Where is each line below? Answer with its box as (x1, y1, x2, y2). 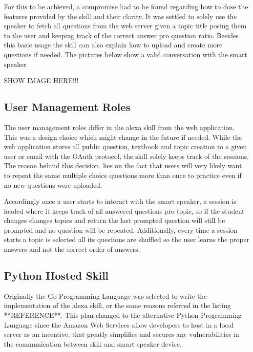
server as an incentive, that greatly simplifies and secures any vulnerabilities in (4, 329, 239, 339)
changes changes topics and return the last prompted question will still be (4, 215, 225, 225)
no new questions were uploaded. (4, 179, 102, 190)
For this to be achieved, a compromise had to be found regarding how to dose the (4, 1, 248, 11)
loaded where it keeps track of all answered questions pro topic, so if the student (4, 205, 245, 216)
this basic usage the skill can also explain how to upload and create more (4, 40, 223, 50)
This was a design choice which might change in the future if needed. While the (4, 132, 242, 142)
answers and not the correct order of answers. (4, 244, 140, 254)
